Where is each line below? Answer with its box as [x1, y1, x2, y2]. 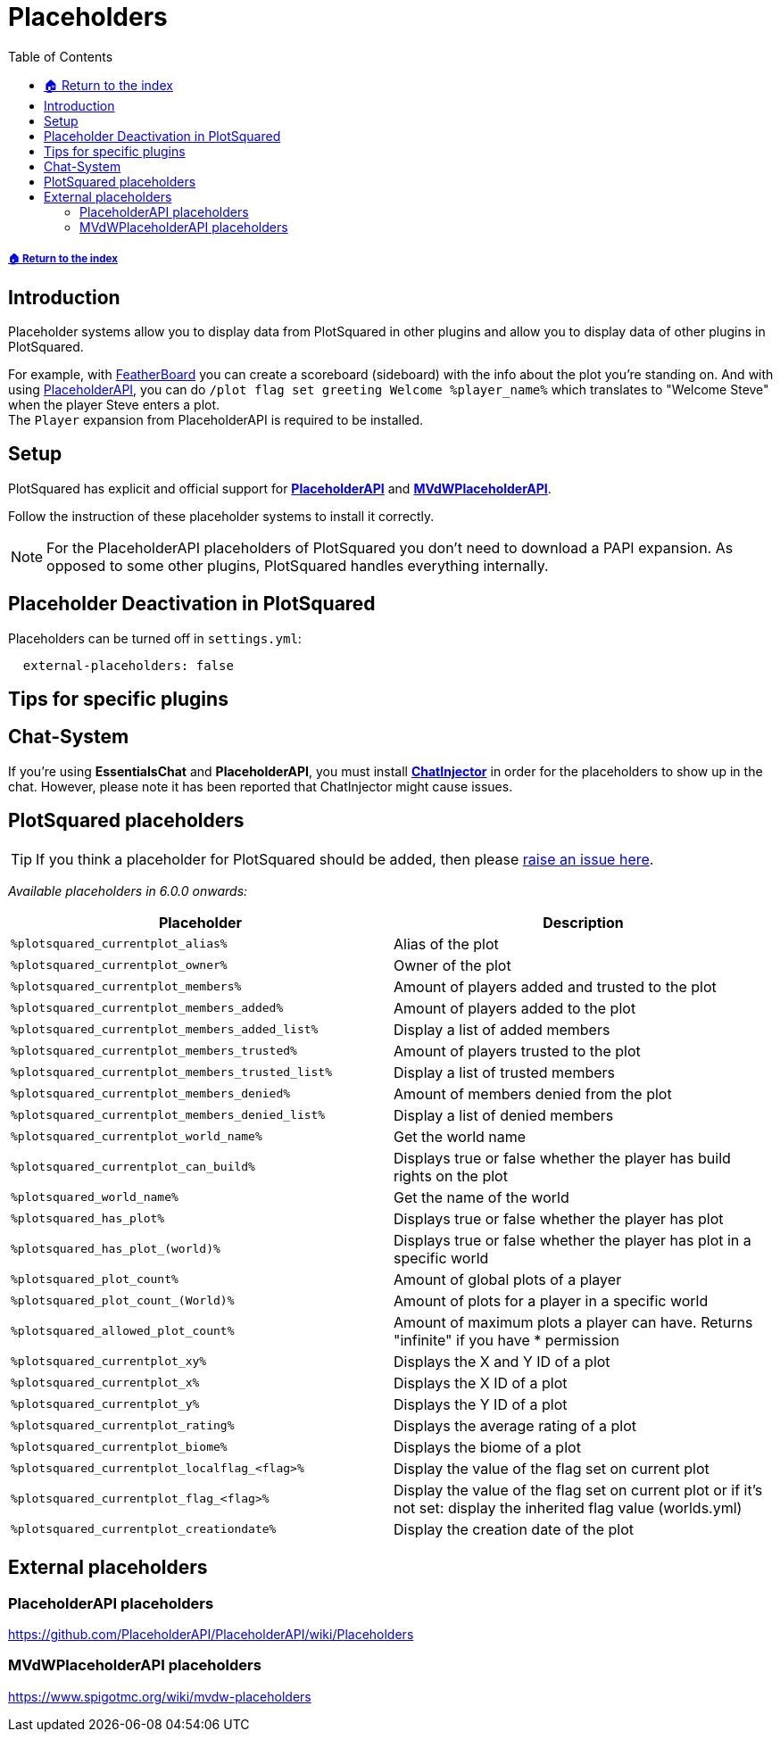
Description [543, 913, 624, 932]
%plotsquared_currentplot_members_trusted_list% [11, 1065, 333, 1080]
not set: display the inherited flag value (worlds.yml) [394, 1498, 743, 1517]
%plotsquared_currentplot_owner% [11, 958, 228, 973]
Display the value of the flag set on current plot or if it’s [394, 1480, 763, 1499]
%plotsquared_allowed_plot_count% [11, 1324, 235, 1338]
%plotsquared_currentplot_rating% [11, 1419, 235, 1433]
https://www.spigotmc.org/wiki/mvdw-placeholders [8, 1688, 311, 1704]
